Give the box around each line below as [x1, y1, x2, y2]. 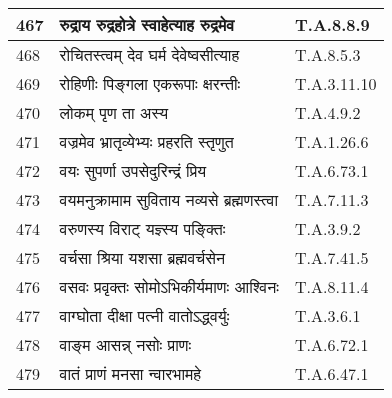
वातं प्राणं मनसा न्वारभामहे [59, 362, 202, 385]
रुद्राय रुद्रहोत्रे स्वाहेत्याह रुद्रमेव [59, 13, 235, 36]
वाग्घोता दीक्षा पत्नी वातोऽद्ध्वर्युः [59, 304, 230, 327]
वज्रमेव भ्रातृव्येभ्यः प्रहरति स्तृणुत [59, 130, 234, 153]
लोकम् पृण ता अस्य [59, 101, 169, 124]
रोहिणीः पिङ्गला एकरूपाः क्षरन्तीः [59, 72, 241, 95]
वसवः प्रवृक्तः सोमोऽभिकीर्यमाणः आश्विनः [59, 275, 280, 298]
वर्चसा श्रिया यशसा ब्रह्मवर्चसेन [59, 246, 226, 269]
